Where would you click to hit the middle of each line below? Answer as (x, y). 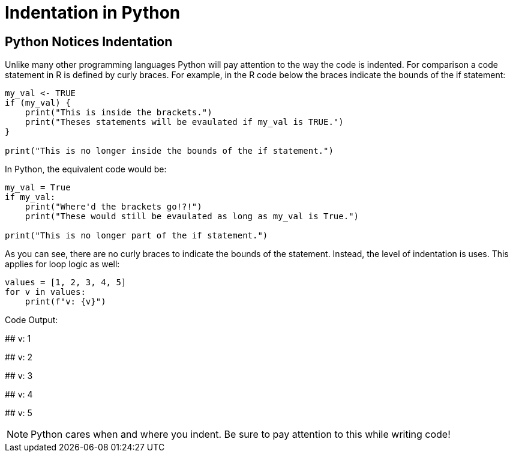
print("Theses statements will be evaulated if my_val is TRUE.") (184, 122)
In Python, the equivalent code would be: (86, 169)
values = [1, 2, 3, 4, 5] (66, 283)
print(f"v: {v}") (65, 302)
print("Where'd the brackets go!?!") (113, 207)
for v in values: (45, 292)
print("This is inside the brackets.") (118, 113)
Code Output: (31, 320)
